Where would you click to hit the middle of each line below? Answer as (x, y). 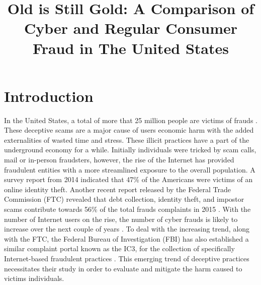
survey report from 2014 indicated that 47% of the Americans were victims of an (128, 179)
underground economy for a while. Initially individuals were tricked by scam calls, (130, 150)
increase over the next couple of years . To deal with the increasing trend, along (127, 229)
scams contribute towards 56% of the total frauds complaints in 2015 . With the (127, 209)
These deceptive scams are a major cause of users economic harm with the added (129, 130)
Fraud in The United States (131, 48)
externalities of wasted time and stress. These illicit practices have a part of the (127, 139)
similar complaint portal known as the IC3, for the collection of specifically (119, 248)
